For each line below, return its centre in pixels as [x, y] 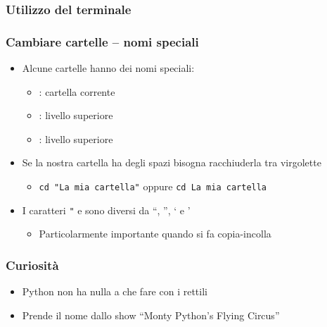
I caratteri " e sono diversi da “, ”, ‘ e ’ [106, 210]
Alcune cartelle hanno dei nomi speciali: [108, 68]
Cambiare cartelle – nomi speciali [102, 41]
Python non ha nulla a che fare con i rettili [115, 291]
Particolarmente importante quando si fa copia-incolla [155, 234]
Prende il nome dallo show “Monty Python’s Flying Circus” [151, 315]
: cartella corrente [77, 91]
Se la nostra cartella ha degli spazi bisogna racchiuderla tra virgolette [172, 162]
